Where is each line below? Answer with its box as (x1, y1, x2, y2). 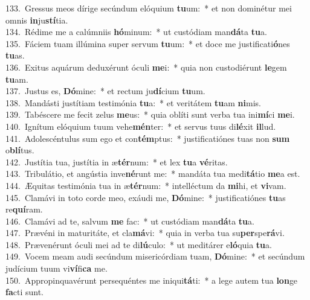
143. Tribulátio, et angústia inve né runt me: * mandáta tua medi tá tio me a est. (5, 167, 300, 180)
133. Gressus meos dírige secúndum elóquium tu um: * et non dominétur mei (5, 2, 292, 14)
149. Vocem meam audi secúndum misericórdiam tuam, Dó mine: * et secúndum (5, 250, 305, 263)
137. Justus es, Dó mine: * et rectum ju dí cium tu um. (5, 85, 205, 97)
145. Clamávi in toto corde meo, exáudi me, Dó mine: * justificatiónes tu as (5, 191, 286, 203)
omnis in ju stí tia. (5, 13, 68, 26)
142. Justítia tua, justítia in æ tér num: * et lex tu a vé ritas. (5, 155, 228, 168)
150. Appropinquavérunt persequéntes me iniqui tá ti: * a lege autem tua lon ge (5, 273, 298, 286)
